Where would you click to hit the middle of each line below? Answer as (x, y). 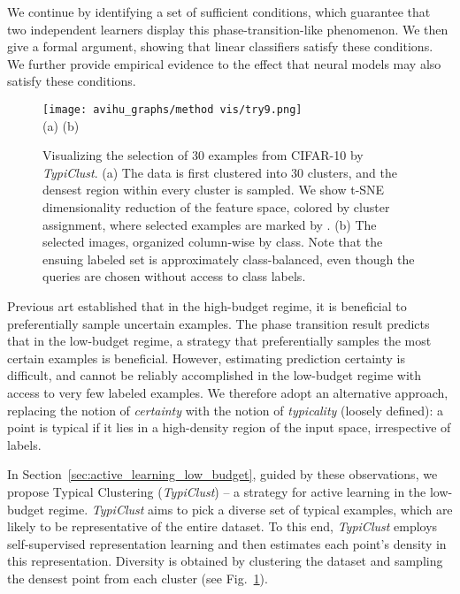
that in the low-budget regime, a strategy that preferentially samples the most (219, 341)
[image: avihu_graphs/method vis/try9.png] (172, 109)
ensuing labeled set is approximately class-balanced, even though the (229, 259)
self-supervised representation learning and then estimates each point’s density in (227, 543)
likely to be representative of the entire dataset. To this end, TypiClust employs (222, 526)
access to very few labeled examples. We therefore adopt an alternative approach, (228, 392)
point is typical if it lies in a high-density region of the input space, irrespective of (229, 427)
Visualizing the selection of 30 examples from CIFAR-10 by (203, 155)
